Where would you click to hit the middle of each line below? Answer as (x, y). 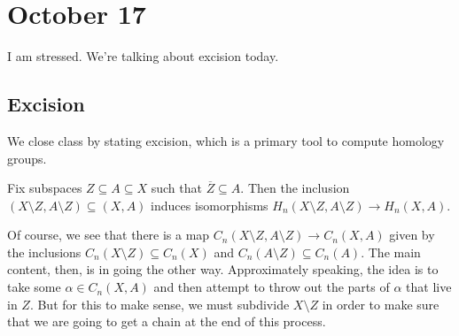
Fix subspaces (45, 188)
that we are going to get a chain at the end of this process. (167, 321)
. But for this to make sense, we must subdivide (159, 304)
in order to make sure (381, 304)
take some (34, 287)
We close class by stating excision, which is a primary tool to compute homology (226, 140)
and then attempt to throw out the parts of (272, 287)
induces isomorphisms (210, 205)
